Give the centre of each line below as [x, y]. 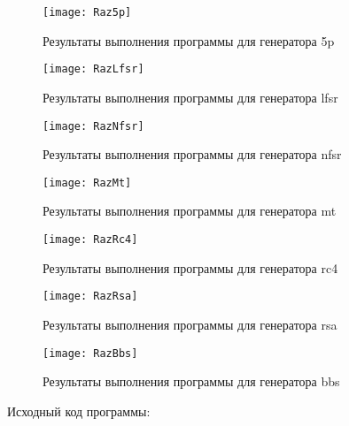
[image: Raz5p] [87, 12]
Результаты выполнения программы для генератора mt [190, 211]
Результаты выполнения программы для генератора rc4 [190, 267]
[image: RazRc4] [90, 240]
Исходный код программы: [79, 411]
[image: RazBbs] [90, 353]
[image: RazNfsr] [93, 126]
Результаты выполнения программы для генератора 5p [189, 40]
